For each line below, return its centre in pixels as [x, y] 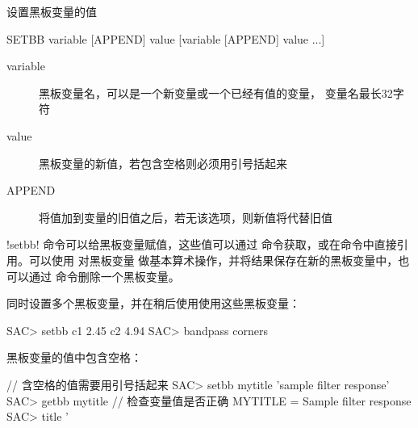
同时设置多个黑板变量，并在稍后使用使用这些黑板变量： [153, 303]
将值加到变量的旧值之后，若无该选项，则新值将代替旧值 [186, 217]
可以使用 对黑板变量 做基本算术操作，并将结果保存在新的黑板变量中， [213, 260]
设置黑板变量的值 [52, 11]
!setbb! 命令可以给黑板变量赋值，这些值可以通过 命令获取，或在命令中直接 [202, 244]
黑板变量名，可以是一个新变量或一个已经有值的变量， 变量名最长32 [216, 92]
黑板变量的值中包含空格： [74, 357]
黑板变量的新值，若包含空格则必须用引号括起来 [163, 163]
